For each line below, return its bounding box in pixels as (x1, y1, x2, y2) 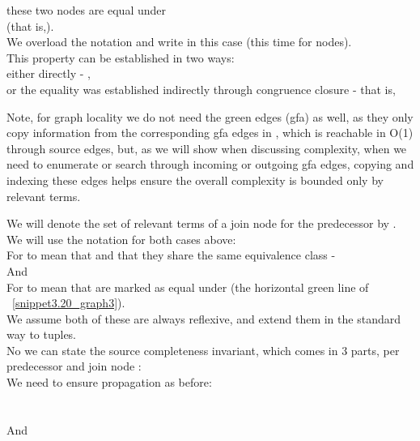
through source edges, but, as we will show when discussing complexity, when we (6, 139, 407, 156)
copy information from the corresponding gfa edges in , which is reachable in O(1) (6, 124, 414, 141)
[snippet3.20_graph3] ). (12, 294, 125, 311)
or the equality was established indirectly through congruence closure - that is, (6, 80, 396, 97)
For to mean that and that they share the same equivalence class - (6, 246, 336, 263)
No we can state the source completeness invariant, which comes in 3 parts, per (6, 341, 400, 358)
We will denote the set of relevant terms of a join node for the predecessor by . (6, 215, 397, 232)
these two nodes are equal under (6, 2, 166, 18)
